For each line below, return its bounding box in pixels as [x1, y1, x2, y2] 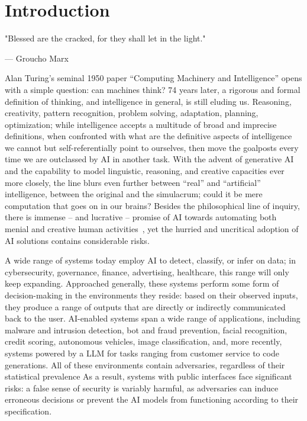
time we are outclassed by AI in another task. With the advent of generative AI [5, 153, 294, 165]
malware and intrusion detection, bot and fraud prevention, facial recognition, [5, 323, 287, 336]
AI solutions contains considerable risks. [5, 234, 150, 246]
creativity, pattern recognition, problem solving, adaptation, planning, [5, 107, 258, 119]
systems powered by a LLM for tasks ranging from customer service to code [5, 346, 279, 359]
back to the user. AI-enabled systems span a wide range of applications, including [5, 312, 300, 324]
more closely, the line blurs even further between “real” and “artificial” [5, 176, 261, 188]
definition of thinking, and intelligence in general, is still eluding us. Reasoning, [5, 95, 292, 107]
